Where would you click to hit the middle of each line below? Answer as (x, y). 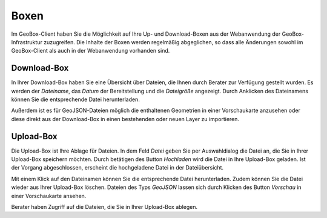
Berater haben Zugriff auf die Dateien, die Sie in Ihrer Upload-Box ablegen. (104, 207)
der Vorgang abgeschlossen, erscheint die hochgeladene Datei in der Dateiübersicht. (117, 168)
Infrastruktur (27, 42)
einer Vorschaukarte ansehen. (49, 196)
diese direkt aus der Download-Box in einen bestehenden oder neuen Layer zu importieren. (125, 119)
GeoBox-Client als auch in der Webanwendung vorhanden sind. (91, 51)
